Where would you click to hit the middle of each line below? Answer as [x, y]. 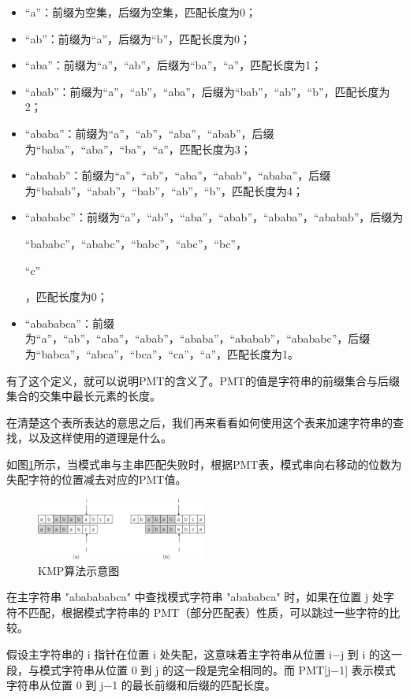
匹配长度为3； [215, 149]
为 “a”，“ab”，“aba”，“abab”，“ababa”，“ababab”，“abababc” [181, 338]
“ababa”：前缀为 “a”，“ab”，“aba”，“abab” [133, 133]
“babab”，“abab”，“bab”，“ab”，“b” [128, 190]
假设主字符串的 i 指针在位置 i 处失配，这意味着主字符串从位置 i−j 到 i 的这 [199, 654]
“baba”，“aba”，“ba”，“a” [102, 149]
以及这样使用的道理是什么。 [100, 438]
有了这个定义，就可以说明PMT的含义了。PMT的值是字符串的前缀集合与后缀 [203, 380]
